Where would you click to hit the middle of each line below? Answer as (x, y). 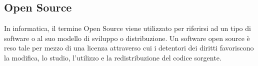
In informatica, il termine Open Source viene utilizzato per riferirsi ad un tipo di (127, 28)
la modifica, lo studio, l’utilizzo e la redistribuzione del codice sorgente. (113, 57)
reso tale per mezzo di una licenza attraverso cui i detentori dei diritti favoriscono (129, 48)
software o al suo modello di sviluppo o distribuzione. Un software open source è (127, 38)
